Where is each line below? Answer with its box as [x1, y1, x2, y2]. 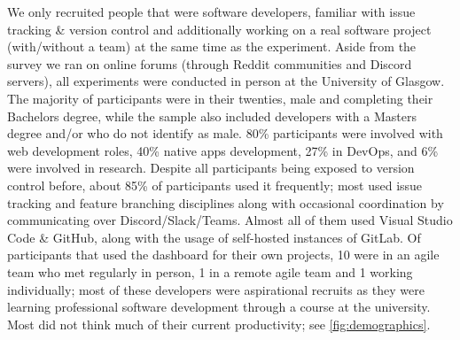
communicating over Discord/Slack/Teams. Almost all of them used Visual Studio [7, 211, 453, 229]
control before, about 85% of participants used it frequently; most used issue [7, 175, 423, 194]
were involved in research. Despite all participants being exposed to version [7, 158, 415, 177]
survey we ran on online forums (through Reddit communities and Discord [7, 54, 412, 73]
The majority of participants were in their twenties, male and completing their [7, 89, 433, 107]
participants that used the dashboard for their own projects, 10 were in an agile [7, 245, 440, 264]
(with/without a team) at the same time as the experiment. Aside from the [7, 37, 417, 56]
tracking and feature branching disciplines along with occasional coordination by [7, 193, 444, 212]
